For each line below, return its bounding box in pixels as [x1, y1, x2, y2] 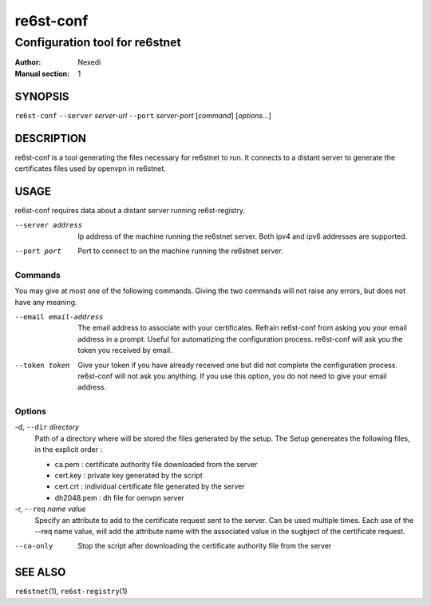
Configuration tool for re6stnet [14, 35, 181, 50]
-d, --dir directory [14, 422, 80, 432]
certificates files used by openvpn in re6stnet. [14, 164, 167, 173]
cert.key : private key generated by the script [54, 471, 203, 481]
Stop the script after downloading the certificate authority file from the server [77, 541, 332, 551]
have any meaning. [14, 297, 77, 307]
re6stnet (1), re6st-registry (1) [14, 587, 128, 596]
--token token [14, 360, 70, 370]
